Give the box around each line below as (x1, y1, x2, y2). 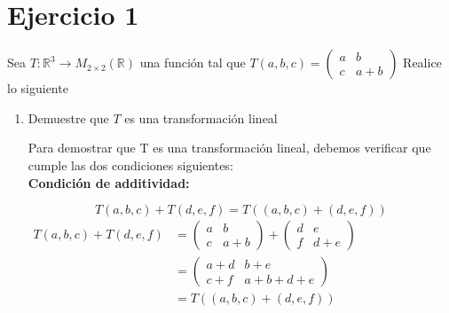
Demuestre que (28, 108, 109, 127)
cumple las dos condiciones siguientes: (28, 155, 233, 174)
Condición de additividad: (28, 173, 190, 192)
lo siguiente (7, 79, 68, 98)
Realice (403, 53, 442, 72)
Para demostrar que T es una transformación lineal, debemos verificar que (28, 138, 431, 157)
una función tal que (139, 53, 246, 72)
